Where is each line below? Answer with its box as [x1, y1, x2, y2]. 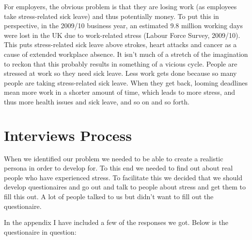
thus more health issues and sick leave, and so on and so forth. [4, 96, 189, 106]
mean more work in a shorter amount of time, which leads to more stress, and [4, 87, 235, 97]
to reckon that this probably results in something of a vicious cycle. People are [4, 58, 237, 69]
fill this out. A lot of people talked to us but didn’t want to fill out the [4, 191, 214, 202]
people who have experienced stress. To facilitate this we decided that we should [4, 172, 242, 182]
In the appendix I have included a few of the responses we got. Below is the [4, 217, 228, 227]
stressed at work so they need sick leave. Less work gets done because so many [4, 68, 237, 78]
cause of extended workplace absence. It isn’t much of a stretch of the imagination [4, 49, 248, 59]
